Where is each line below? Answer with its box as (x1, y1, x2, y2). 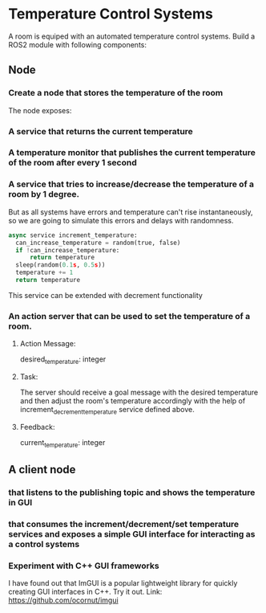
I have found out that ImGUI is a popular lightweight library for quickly (8, 578, 238, 588)
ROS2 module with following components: (8, 39, 147, 49)
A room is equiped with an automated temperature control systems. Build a (8, 31, 256, 41)
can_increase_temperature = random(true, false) (15, 239, 181, 247)
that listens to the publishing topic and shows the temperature (8, 487, 256, 498)
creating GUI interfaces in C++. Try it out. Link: (8, 587, 163, 597)
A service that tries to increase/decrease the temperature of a (8, 178, 255, 190)
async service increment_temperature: (8, 231, 138, 239)
